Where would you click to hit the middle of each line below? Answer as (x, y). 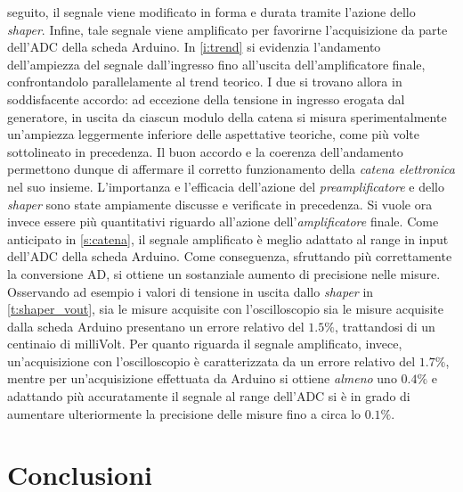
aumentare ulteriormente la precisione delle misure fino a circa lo (184, 413)
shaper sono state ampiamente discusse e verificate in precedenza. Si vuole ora (220, 204)
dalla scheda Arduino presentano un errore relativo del (156, 326)
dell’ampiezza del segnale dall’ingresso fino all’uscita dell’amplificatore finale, (216, 64)
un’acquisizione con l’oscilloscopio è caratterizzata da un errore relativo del (211, 361)
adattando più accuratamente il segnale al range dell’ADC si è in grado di (209, 396)
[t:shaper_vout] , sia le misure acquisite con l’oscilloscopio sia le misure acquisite (226, 309)
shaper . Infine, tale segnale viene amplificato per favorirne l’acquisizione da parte (227, 29)
